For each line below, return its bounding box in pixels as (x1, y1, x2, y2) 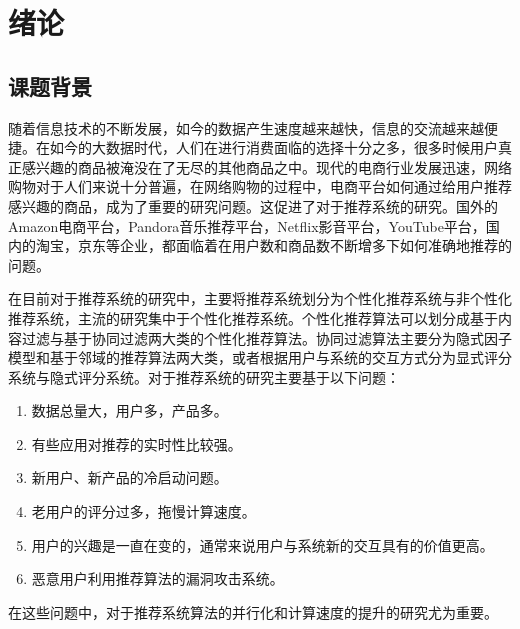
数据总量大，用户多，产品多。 (31, 400, 228, 421)
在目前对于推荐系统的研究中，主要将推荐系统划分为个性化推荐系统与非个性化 (8, 288, 512, 309)
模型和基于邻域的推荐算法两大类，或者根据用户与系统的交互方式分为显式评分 (8, 347, 512, 368)
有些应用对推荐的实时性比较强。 (31, 433, 242, 454)
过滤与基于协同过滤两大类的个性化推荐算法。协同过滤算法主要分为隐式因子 (21, 327, 512, 348)
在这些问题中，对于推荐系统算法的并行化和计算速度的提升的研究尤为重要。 (8, 601, 498, 622)
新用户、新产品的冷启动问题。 (31, 467, 228, 488)
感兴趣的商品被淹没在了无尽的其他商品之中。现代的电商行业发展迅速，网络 (21, 156, 512, 177)
